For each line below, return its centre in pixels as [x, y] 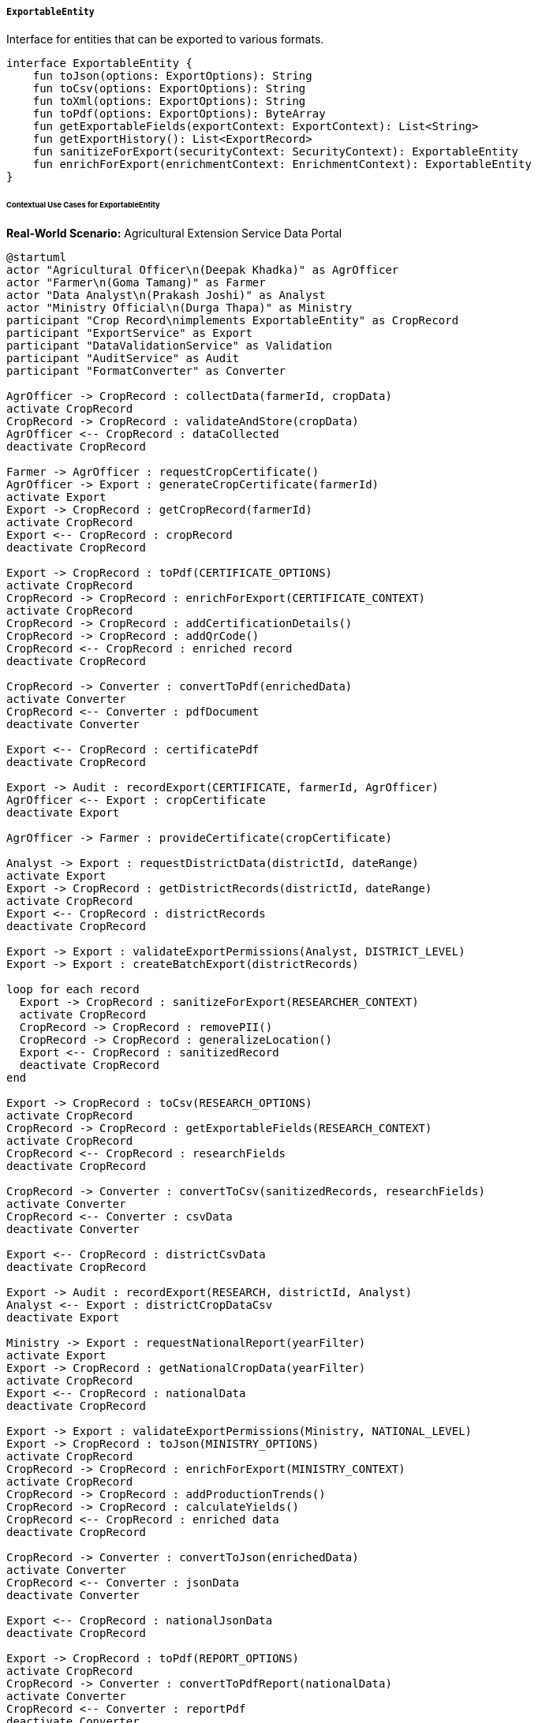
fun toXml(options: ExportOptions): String [169, 101]
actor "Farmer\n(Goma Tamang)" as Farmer [136, 283]
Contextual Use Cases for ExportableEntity [83, 205]
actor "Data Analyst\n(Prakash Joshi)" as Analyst [166, 295]
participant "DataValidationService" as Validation [170, 346]
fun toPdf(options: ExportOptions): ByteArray [179, 114]
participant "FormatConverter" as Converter [146, 371]
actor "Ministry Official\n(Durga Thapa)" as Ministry [179, 308]
